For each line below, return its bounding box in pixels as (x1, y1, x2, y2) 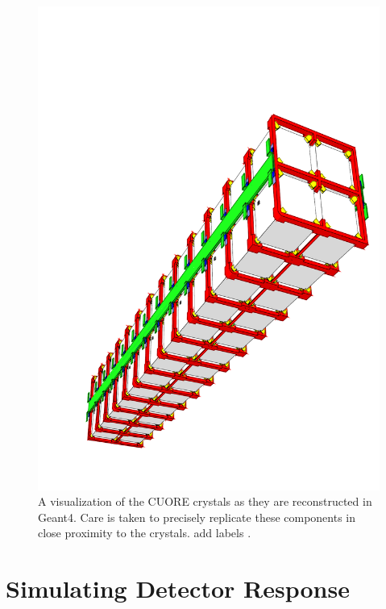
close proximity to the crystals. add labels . (38, 524, 251, 541)
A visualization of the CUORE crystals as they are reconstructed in (38, 493, 372, 510)
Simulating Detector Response (6, 572, 350, 605)
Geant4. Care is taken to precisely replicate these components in (38, 508, 356, 525)
